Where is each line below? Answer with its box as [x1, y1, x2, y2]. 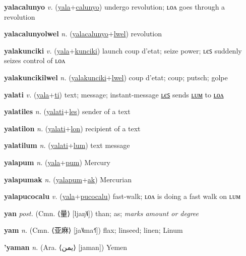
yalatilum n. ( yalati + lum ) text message [4, 140, 130, 150]
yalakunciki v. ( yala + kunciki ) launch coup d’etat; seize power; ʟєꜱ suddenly [4, 45, 242, 56]
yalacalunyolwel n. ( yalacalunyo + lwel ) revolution [4, 28, 162, 39]
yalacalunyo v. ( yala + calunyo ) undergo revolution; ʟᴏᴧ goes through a [4, 2, 225, 12]
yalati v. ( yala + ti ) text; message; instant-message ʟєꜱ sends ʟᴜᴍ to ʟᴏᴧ [4, 89, 224, 99]
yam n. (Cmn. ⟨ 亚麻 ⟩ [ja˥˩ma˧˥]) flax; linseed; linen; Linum [4, 225, 183, 235]
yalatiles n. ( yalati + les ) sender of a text [4, 106, 131, 117]
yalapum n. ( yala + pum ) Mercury [4, 157, 111, 167]
